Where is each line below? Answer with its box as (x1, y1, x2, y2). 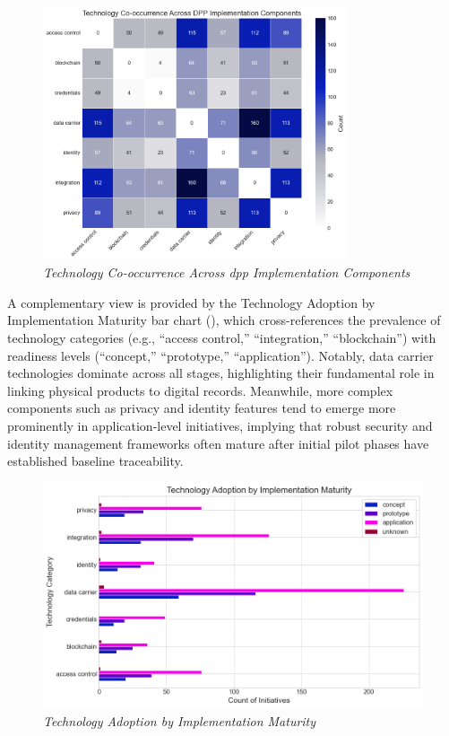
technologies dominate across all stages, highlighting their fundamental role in (7, 364, 435, 382)
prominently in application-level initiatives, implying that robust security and (7, 416, 433, 435)
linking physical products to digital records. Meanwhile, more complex (7, 381, 393, 399)
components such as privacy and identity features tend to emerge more (7, 399, 396, 417)
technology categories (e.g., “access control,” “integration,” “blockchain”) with (7, 329, 436, 347)
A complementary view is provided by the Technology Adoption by (7, 293, 376, 311)
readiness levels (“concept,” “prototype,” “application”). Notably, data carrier (7, 346, 434, 364)
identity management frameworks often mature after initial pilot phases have (7, 434, 429, 452)
